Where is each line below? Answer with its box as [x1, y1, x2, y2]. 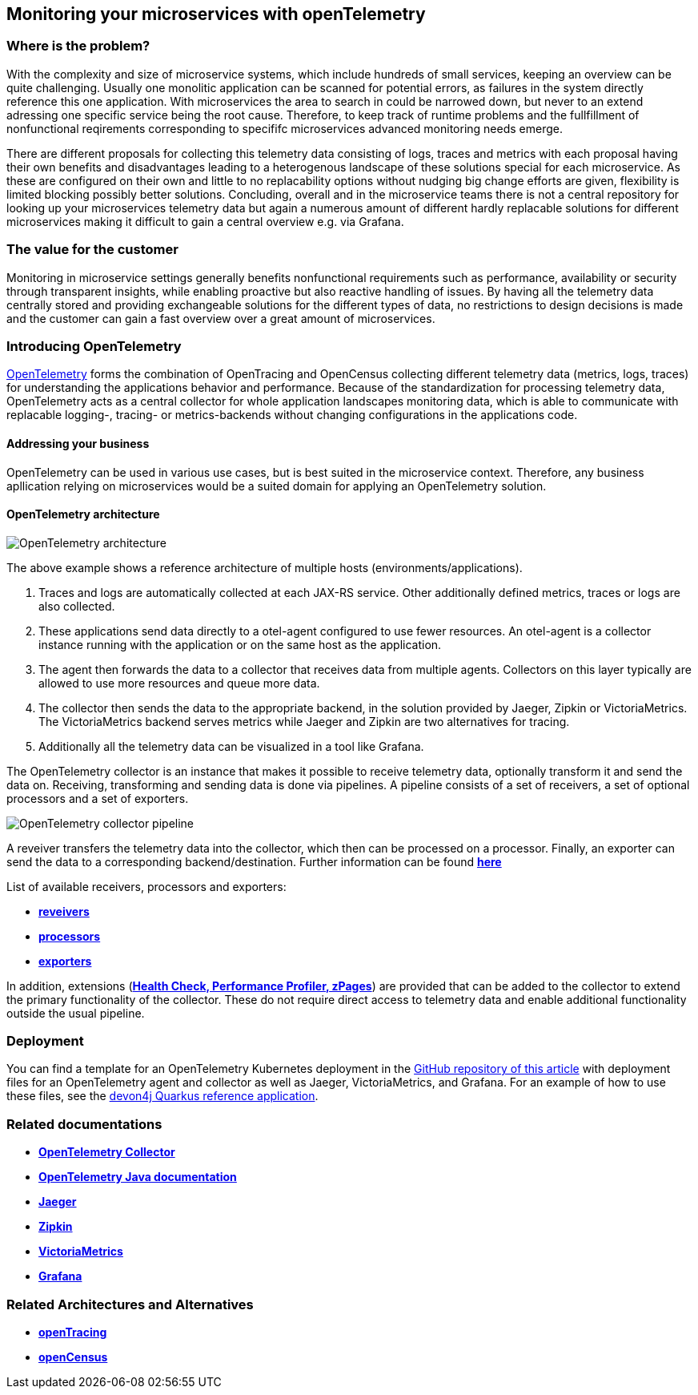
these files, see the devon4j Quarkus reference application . [6, 1089, 319, 1103]
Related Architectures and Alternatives [6, 1296, 254, 1312]
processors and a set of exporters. [6, 791, 189, 805]
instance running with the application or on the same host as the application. [38, 637, 442, 651]
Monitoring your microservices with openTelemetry [6, 4, 426, 24]
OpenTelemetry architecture [6, 507, 160, 522]
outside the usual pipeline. [6, 1006, 145, 1020]
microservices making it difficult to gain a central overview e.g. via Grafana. [6, 214, 404, 228]
